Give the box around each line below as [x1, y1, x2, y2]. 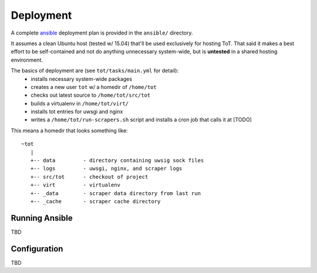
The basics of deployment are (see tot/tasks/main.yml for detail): [11, 67, 179, 74]
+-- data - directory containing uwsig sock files [30, 157, 204, 164]
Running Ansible [11, 213, 73, 223]
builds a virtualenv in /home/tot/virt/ [31, 100, 129, 107]
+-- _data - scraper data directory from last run [30, 190, 201, 196]
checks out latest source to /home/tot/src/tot [31, 91, 151, 99]
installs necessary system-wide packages [31, 75, 132, 82]
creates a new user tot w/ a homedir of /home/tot [31, 83, 157, 90]
